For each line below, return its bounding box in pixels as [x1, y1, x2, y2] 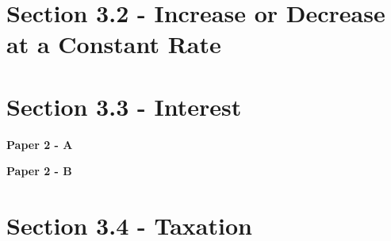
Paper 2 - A [6, 136, 73, 152]
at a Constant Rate [6, 28, 221, 60]
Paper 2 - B [6, 163, 72, 179]
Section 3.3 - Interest [6, 90, 242, 122]
